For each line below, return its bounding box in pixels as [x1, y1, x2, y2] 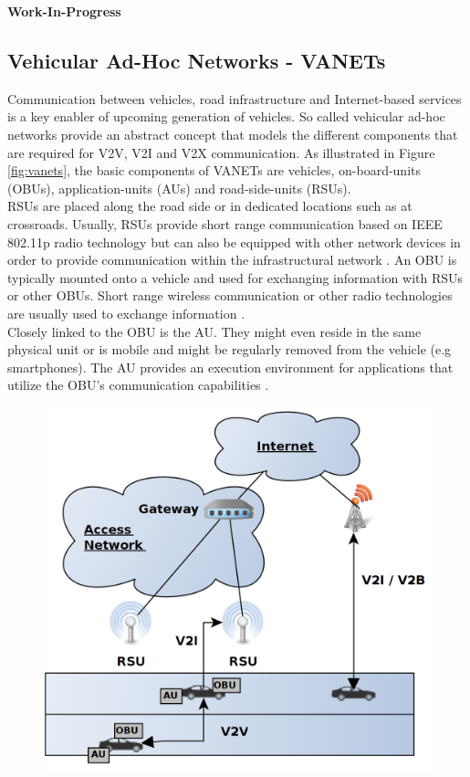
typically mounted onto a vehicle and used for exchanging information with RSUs [7, 268, 464, 287]
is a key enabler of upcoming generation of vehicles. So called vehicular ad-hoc [7, 107, 445, 126]
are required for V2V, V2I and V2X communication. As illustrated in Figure [7, 142, 435, 162]
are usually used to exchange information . [7, 303, 245, 322]
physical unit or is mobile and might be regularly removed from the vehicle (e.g [7, 340, 452, 359]
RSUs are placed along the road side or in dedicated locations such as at [7, 196, 413, 215]
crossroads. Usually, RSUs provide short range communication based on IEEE [7, 214, 443, 233]
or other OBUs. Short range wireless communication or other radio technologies [7, 286, 453, 305]
